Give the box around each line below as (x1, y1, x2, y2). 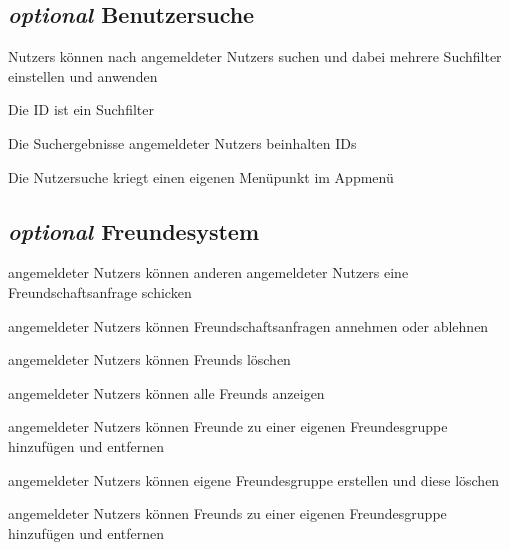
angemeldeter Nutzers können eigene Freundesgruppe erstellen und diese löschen (8, 469, 500, 490)
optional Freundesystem (8, 215, 260, 246)
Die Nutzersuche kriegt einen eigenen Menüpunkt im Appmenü (8, 166, 394, 187)
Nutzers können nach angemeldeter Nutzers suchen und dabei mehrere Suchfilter (8, 46, 502, 67)
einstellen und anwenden (8, 65, 158, 86)
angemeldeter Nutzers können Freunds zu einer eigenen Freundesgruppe (8, 503, 447, 524)
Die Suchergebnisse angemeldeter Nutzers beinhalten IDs (8, 132, 357, 153)
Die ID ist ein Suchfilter (8, 99, 154, 120)
